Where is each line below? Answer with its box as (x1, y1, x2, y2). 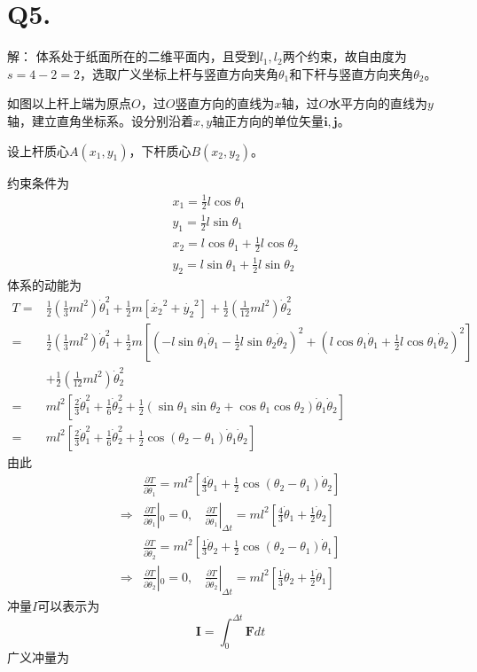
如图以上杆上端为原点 (7, 94, 131, 113)
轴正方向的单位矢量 (212, 111, 325, 129)
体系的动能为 (7, 275, 82, 293)
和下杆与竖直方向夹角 (289, 64, 414, 82)
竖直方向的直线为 (175, 94, 275, 113)
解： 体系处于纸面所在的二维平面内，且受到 (7, 47, 260, 66)
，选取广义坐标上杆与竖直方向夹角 (80, 64, 279, 82)
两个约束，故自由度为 (282, 47, 407, 66)
